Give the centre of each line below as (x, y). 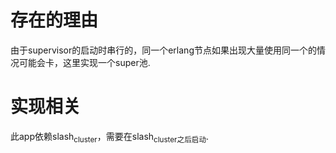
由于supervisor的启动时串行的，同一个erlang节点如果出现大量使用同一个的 (163, 50)
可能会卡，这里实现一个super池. (84, 62)
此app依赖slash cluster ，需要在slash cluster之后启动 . (110, 137)
